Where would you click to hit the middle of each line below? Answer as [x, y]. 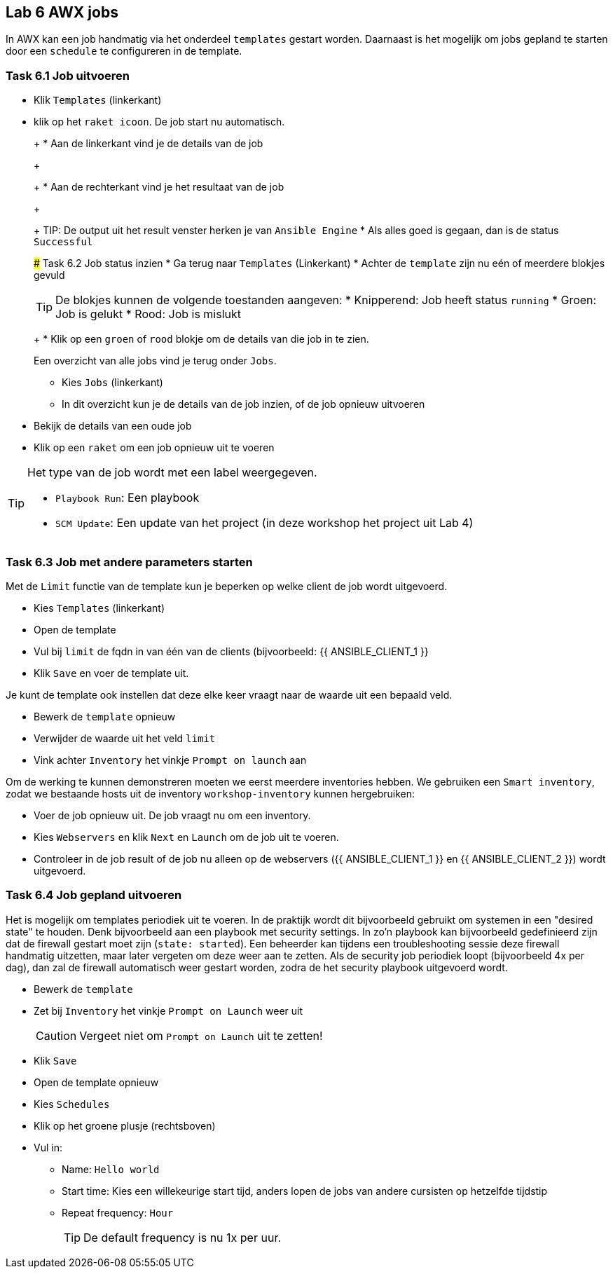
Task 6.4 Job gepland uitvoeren [94, 895]
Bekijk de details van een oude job [113, 426]
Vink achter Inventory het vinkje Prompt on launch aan [170, 760]
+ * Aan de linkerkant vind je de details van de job [149, 144]
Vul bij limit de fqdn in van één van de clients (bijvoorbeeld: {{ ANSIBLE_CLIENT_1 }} [231, 651]
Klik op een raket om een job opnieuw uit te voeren [154, 448]
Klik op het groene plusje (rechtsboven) [125, 1125]
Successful [63, 242]
